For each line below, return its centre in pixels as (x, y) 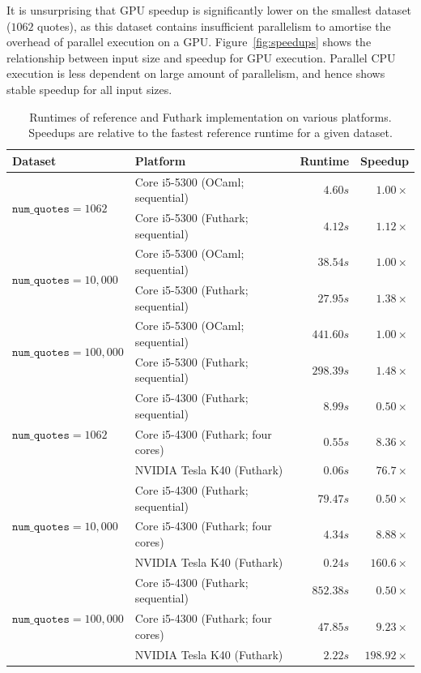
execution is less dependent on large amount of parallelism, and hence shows (196, 73)
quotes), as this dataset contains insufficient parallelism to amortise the (214, 26)
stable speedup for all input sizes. (89, 89)
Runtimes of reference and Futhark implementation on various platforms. (210, 116)
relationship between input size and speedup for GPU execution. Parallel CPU (201, 57)
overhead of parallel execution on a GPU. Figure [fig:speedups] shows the (189, 42)
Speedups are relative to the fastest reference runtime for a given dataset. (210, 133)
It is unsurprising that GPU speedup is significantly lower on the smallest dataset (209, 10)
